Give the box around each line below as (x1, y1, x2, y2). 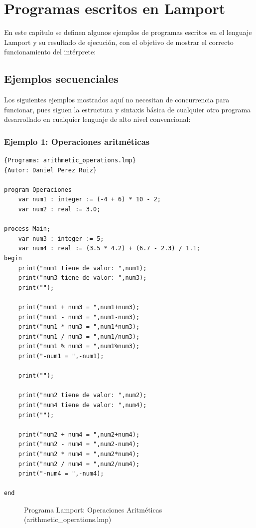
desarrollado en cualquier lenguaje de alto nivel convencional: (4, 114, 191, 124)
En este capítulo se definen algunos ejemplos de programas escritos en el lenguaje (4, 27, 252, 37)
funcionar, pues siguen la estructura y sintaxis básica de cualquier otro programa (4, 104, 251, 114)
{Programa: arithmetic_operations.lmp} (4, 157, 136, 164)
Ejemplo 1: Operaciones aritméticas (4, 135, 150, 147)
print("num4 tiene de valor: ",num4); (18, 401, 147, 409)
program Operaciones (4, 186, 72, 193)
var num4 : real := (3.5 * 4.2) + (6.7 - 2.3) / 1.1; (18, 245, 200, 252)
